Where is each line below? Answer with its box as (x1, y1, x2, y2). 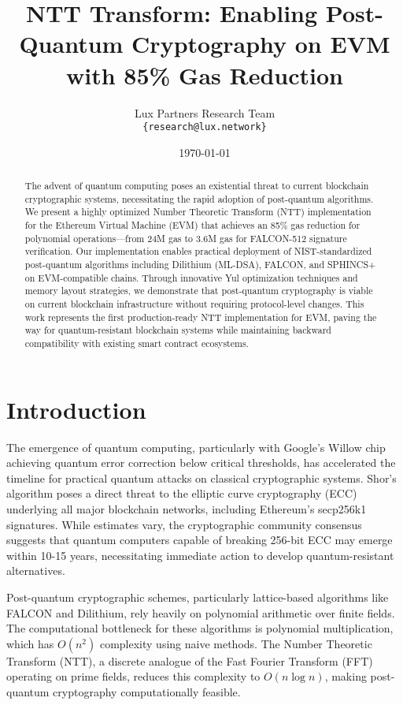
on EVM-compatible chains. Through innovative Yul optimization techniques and (24, 270, 358, 284)
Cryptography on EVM (131, 28, 390, 60)
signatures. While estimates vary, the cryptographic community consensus (6, 516, 362, 532)
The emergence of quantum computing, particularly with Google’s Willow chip (6, 438, 386, 455)
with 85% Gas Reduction (66, 58, 343, 91)
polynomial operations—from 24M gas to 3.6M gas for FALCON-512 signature (24, 231, 347, 244)
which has (6, 635, 54, 651)
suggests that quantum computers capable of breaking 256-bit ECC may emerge (6, 532, 393, 548)
